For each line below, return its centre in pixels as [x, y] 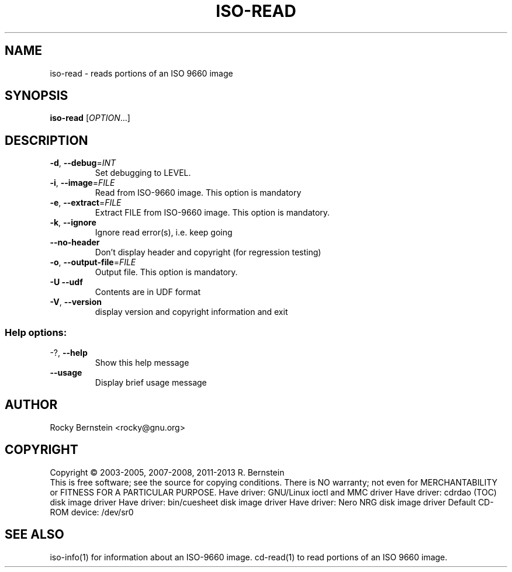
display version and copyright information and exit [191, 312]
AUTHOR [31, 405]
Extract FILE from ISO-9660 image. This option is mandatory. [212, 213]
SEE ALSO [34, 535]
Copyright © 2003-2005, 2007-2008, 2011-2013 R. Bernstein [167, 472]
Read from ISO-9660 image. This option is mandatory [198, 193]
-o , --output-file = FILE [93, 262]
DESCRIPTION [46, 140]
